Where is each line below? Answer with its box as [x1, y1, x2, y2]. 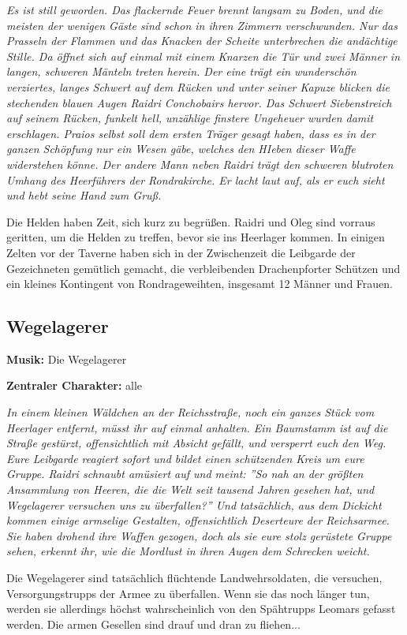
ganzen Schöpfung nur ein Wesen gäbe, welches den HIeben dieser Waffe [6, 140, 356, 157]
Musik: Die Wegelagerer [6, 350, 127, 367]
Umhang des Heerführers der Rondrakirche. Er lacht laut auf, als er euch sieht [6, 171, 385, 188]
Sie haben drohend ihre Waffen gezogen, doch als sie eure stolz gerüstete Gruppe [6, 527, 392, 543]
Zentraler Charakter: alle [6, 377, 143, 394]
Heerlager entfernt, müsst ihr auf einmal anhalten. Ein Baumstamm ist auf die [6, 419, 388, 435]
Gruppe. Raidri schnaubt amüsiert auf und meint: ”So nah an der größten [6, 465, 364, 482]
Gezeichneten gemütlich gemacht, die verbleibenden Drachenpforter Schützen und [6, 260, 401, 276]
